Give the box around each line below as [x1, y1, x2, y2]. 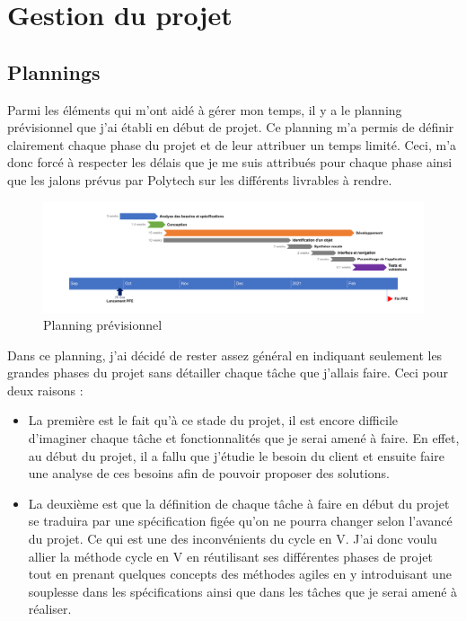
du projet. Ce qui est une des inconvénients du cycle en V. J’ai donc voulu [28, 529, 437, 548]
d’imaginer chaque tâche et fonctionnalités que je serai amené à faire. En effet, [28, 429, 460, 448]
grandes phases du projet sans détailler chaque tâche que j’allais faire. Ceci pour [7, 363, 449, 382]
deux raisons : [7, 380, 84, 399]
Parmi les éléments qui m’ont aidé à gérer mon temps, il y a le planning [7, 100, 402, 119]
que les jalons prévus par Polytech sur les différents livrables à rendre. [7, 170, 392, 189]
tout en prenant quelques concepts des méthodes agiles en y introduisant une [28, 564, 452, 583]
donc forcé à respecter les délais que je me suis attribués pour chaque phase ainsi [7, 153, 453, 172]
